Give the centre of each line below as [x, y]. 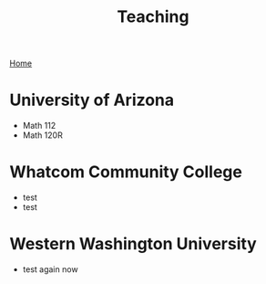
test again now [51, 269]
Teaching [153, 17]
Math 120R [43, 135]
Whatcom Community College [126, 172]
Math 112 [39, 126]
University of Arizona [92, 100]
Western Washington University [133, 244]
